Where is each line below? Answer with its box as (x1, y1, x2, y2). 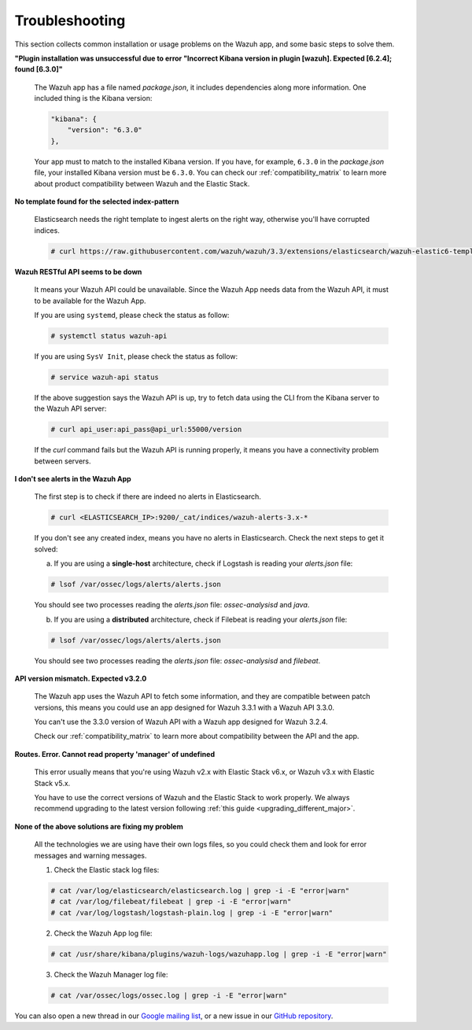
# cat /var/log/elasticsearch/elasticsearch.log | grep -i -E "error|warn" (50, 886, 350, 895)
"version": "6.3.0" (67, 126, 143, 135)
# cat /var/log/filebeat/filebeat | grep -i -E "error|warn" (50, 897, 292, 906)
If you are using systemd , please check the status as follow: (34, 310, 230, 319)
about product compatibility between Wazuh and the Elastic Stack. (34, 179, 250, 188)
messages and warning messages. (34, 851, 147, 860)
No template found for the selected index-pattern (14, 197, 179, 206)
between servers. (34, 456, 91, 466)
